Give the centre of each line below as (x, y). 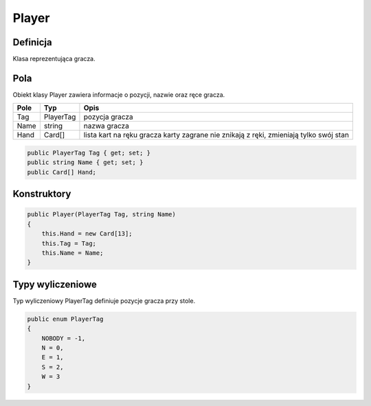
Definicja (32, 42)
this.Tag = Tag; (69, 243)
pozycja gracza (108, 117)
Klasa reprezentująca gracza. (54, 59)
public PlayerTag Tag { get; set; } (89, 153)
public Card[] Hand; (61, 172)
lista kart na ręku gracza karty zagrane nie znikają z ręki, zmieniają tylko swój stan (216, 135)
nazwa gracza (106, 126)
